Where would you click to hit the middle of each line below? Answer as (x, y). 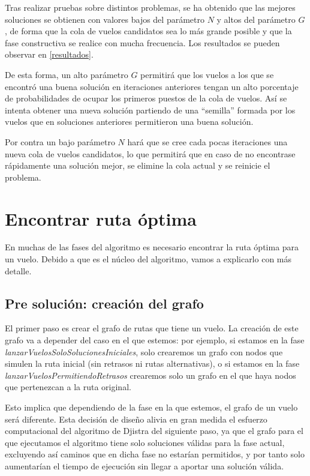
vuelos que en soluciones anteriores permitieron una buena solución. (129, 122)
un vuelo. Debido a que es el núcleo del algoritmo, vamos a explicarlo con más (148, 259)
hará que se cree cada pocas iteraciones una (207, 141)
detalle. (18, 270)
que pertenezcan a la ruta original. (68, 387)
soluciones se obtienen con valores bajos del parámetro (105, 19)
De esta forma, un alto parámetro (67, 74)
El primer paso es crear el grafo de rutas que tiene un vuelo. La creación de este (152, 328)
